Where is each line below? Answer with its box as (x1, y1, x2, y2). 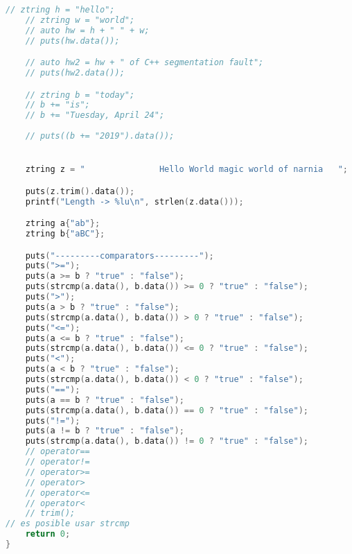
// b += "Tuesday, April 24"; (25, 110, 165, 121)
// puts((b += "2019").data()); (25, 131, 175, 141)
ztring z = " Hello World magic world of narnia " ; (25, 164, 349, 175)
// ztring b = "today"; (25, 89, 135, 100)
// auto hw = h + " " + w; (25, 25, 150, 35)
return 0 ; (25, 529, 71, 539)
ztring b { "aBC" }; (25, 229, 105, 239)
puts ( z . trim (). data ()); (25, 186, 135, 196)
